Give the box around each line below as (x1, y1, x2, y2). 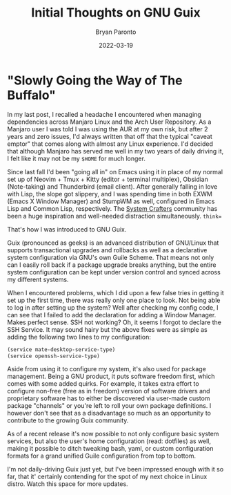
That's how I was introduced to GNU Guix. (7, 225, 127, 233)
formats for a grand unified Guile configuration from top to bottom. (7, 451, 197, 460)
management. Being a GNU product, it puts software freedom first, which (7, 372, 215, 381)
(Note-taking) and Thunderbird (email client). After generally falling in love (7, 182, 218, 191)
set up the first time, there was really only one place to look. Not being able (7, 296, 221, 304)
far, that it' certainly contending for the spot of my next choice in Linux (7, 472, 208, 481)
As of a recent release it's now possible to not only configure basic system (7, 430, 219, 438)
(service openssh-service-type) (7, 353, 100, 359)
